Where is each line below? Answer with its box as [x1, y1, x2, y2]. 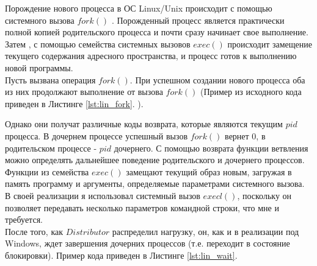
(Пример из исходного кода [200, 85, 302, 98]
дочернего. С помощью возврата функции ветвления [114, 141, 308, 154]
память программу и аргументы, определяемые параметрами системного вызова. [5, 177, 305, 190]
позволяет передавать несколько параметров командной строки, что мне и [5, 201, 279, 214]
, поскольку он [237, 189, 292, 201]
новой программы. [5, 61, 73, 74]
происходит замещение [227, 37, 313, 50]
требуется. [5, 213, 43, 226]
